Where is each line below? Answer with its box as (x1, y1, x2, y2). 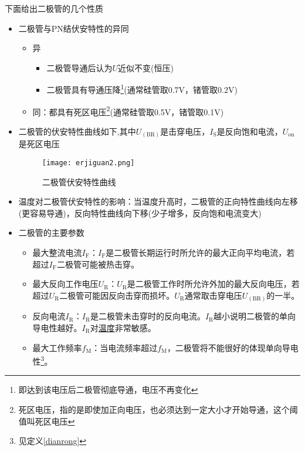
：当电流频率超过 (91, 341, 158, 353)
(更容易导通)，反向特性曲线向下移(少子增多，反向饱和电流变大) (18, 206, 262, 219)
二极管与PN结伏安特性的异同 (18, 22, 129, 34)
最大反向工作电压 (32, 278, 99, 290)
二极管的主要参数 (18, 226, 84, 239)
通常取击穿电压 (184, 289, 242, 301)
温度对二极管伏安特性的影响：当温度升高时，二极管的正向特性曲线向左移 (18, 195, 298, 208)
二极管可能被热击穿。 (56, 258, 139, 270)
